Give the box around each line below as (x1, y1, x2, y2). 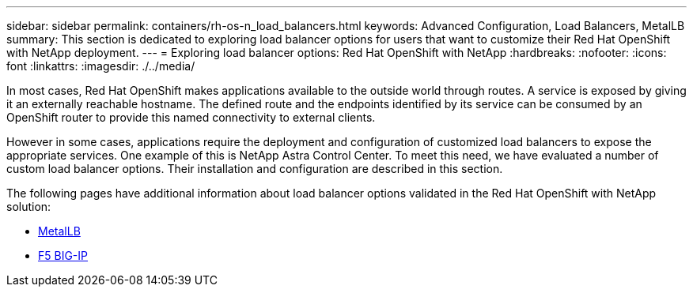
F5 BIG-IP (38, 249, 89, 262)
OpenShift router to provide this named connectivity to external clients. (6, 111, 376, 124)
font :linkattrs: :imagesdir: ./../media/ (6, 59, 195, 73)
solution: (6, 200, 51, 213)
